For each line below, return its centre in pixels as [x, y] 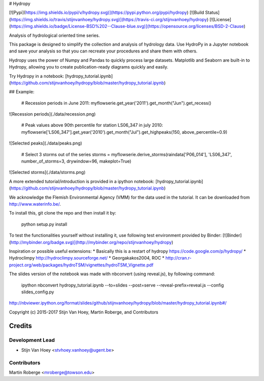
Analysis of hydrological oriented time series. [55, 35]
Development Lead [32, 340]
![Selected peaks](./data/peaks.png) [46, 143]
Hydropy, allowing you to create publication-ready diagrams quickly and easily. [89, 67]
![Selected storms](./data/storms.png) [47, 172]
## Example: [22, 92]
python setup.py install [44, 224]
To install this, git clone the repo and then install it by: [63, 213]
